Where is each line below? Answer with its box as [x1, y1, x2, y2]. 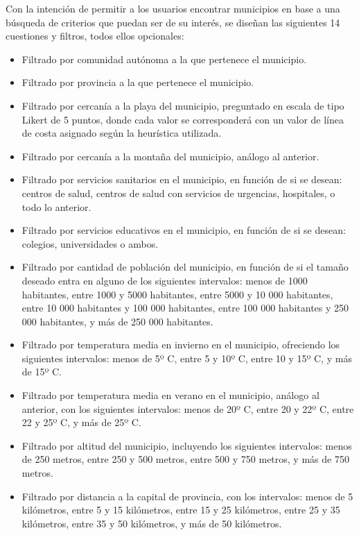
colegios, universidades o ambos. [21, 236, 159, 250]
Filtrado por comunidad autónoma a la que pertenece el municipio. [21, 51, 307, 66]
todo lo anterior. [21, 199, 91, 214]
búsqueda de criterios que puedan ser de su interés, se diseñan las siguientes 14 [6, 15, 340, 29]
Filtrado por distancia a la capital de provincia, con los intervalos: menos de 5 [21, 489, 353, 503]
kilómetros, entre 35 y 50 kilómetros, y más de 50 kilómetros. [21, 516, 282, 530]
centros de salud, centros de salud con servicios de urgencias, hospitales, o [21, 185, 335, 200]
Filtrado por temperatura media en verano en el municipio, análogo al [21, 388, 319, 402]
